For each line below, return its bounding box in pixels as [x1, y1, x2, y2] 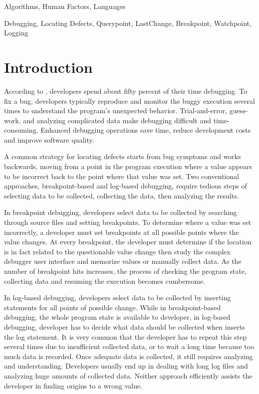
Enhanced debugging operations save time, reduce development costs [40, 125, 251, 135]
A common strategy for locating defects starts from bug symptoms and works [4, 151, 241, 162]
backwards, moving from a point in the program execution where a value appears [4, 161, 252, 172]
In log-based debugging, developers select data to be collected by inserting [4, 292, 231, 303]
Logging [4, 27, 28, 38]
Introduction [4, 56, 93, 77]
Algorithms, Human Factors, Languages [4, 1, 126, 11]
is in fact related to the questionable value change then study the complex [4, 246, 231, 256]
